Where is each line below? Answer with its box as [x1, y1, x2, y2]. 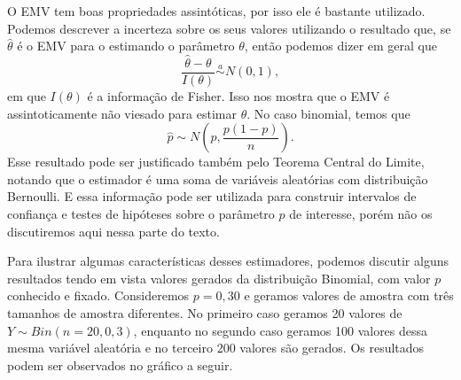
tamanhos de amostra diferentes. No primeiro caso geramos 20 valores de [7, 304, 402, 322]
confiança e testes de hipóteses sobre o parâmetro [7, 205, 275, 223]
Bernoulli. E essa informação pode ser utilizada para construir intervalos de [7, 187, 417, 206]
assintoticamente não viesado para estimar [7, 104, 237, 122]
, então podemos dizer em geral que [244, 36, 437, 55]
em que [7, 87, 46, 105]
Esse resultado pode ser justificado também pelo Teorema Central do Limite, [7, 152, 425, 171]
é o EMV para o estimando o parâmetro [17, 36, 235, 55]
